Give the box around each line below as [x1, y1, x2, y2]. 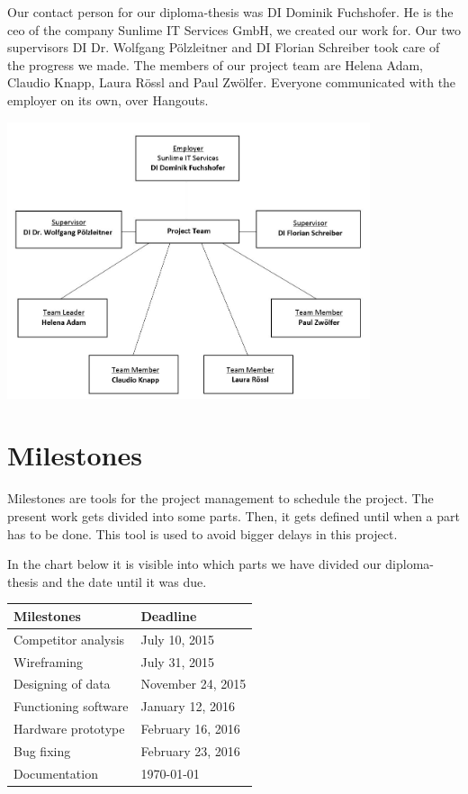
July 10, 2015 [140, 629, 214, 648]
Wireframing [13, 652, 84, 671]
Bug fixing [13, 741, 71, 760]
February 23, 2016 [140, 741, 240, 760]
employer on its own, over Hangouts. [7, 90, 209, 109]
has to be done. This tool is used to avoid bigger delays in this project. [7, 524, 398, 543]
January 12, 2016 [140, 697, 235, 716]
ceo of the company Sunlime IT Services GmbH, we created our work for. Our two [7, 20, 461, 39]
